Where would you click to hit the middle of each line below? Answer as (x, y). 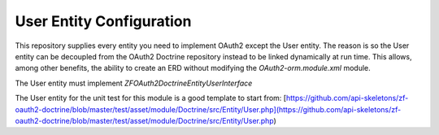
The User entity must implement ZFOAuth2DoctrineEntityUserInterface (134, 83)
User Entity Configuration (103, 21)
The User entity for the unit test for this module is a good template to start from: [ (151, 98)
